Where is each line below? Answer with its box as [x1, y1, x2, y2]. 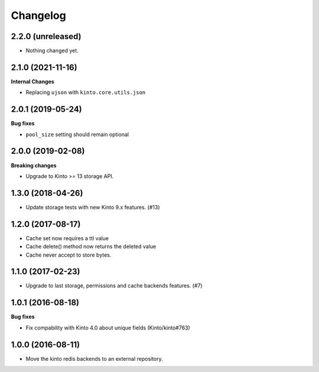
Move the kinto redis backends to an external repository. [25, 355, 164, 362]
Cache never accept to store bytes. [25, 251, 112, 258]
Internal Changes [11, 77, 54, 85]
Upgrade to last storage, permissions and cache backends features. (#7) [25, 282, 203, 289]
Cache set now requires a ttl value [25, 234, 109, 242]
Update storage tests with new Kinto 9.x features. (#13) [25, 203, 160, 211]
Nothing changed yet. [25, 47, 79, 54]
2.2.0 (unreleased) [11, 31, 82, 41]
